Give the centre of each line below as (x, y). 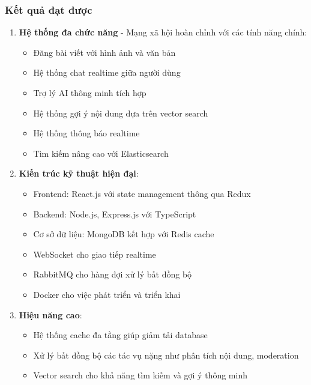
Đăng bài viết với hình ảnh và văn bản (104, 52)
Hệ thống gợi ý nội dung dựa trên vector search (121, 113)
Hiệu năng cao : (50, 314)
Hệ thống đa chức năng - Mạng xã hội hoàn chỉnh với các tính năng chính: (163, 32)
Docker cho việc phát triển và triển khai (107, 294)
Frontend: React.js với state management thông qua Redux (142, 193)
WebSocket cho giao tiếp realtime (95, 254)
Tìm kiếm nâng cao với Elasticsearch (101, 153)
